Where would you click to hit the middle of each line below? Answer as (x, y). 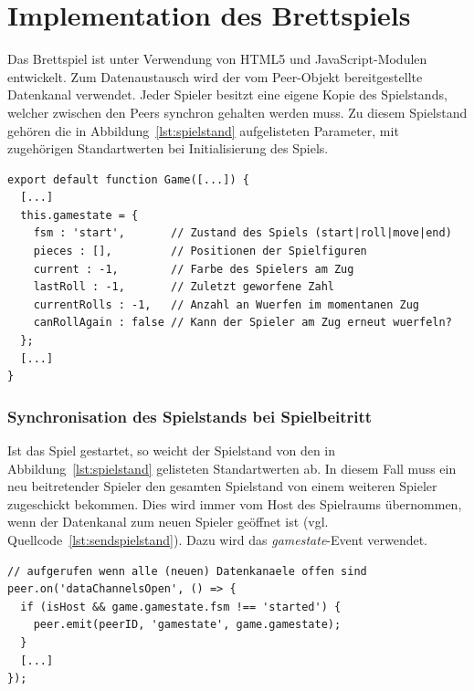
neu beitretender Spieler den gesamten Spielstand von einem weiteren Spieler (222, 486)
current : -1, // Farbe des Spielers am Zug (194, 269)
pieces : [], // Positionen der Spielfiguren (200, 251)
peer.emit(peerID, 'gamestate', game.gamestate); (187, 625)
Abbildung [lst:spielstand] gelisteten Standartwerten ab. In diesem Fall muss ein (232, 468)
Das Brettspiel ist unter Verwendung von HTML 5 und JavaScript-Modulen (217, 59)
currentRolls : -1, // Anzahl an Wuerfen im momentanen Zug (226, 304)
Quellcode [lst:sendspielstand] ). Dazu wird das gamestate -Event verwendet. (218, 539)
